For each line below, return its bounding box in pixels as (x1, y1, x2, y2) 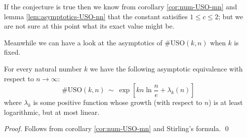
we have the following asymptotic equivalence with (90, 63, 243, 73)
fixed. (4, 47, 21, 57)
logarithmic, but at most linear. (4, 106, 100, 117)
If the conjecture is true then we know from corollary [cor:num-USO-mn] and (4, 1, 237, 11)
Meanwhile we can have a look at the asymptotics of (4, 37, 163, 47)
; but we (218, 11, 244, 21)
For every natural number (4, 63, 82, 73)
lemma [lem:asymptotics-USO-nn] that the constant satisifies (4, 11, 188, 21)
